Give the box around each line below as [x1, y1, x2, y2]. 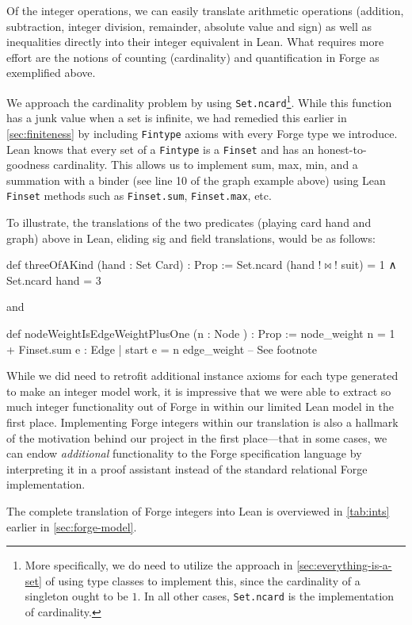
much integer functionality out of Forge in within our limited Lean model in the [6, 398, 394, 415]
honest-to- [318, 140, 367, 157]
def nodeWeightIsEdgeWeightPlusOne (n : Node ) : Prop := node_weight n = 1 [6, 325, 395, 341]
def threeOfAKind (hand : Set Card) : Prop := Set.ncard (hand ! [6, 256, 322, 273]
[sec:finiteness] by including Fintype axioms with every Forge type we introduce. [6, 125, 398, 141]
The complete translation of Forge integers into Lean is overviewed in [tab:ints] [6, 502, 390, 519]
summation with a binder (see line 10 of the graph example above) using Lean [6, 171, 386, 188]
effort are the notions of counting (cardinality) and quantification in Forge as [6, 48, 380, 65]
